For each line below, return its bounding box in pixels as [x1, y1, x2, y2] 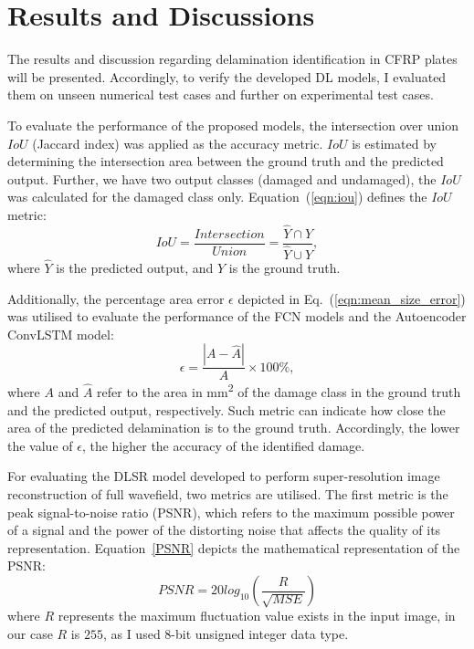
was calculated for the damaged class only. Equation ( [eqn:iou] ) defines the [7, 187, 427, 206]
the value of [7, 435, 73, 455]
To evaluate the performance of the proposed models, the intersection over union [7, 115, 458, 134]
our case [7, 623, 53, 643]
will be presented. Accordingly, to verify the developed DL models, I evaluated [7, 67, 447, 86]
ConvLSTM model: [7, 324, 114, 343]
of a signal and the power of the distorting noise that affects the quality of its [7, 520, 441, 539]
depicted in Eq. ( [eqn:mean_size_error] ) [237, 288, 466, 308]
